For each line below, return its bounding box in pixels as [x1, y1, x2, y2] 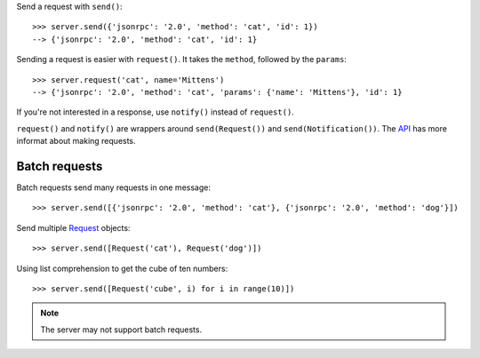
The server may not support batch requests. [40, 324, 203, 335]
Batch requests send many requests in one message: [16, 182, 211, 193]
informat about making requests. [16, 136, 137, 147]
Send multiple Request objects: [16, 222, 131, 233]
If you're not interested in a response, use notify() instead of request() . [16, 107, 295, 117]
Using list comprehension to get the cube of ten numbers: [16, 263, 228, 274]
